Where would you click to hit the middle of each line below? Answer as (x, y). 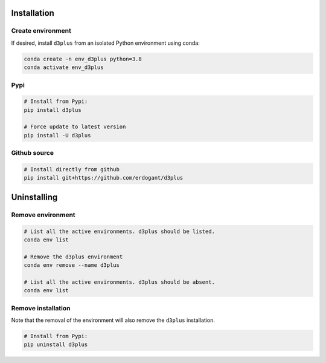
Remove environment (43, 215)
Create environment (41, 31)
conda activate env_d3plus (64, 67)
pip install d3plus (53, 110)
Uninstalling (34, 197)
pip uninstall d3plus (56, 345)
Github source (33, 153)
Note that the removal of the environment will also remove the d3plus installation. (113, 320)
